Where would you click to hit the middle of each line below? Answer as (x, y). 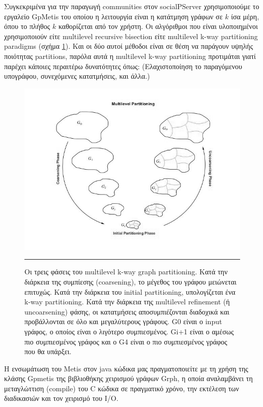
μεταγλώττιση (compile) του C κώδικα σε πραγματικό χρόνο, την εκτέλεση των (122, 388)
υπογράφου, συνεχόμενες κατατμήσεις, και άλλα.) (77, 76)
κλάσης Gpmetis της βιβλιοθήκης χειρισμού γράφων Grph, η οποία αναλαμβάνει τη (128, 378)
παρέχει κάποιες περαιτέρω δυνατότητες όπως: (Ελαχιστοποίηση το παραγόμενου (123, 66)
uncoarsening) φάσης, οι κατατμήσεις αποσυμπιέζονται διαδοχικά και (127, 311)
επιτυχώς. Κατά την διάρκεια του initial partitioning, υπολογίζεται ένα (130, 291)
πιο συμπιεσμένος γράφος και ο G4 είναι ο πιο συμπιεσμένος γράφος (126, 341)
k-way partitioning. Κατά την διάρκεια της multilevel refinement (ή (127, 302)
